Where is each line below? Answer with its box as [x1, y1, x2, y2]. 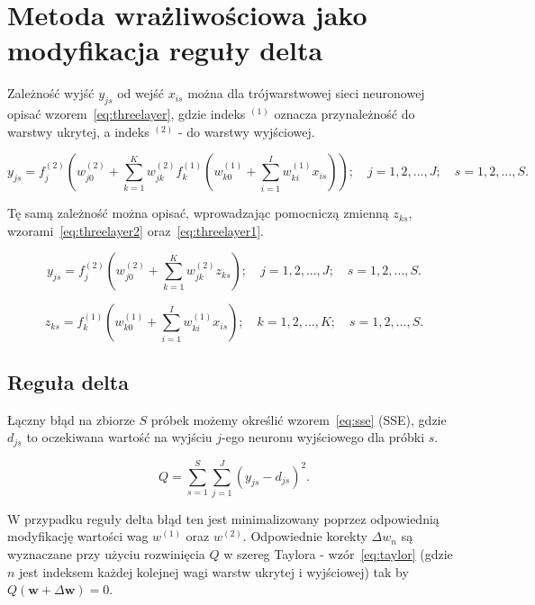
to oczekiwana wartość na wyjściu [26, 428, 213, 447]
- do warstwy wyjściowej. [177, 122, 315, 140]
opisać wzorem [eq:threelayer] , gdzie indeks [7, 104, 246, 123]
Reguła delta [7, 367, 129, 395]
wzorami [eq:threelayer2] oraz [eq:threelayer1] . [7, 221, 264, 239]
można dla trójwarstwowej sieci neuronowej [187, 84, 425, 103]
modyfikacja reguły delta [7, 32, 323, 68]
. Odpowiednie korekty [242, 527, 367, 546]
